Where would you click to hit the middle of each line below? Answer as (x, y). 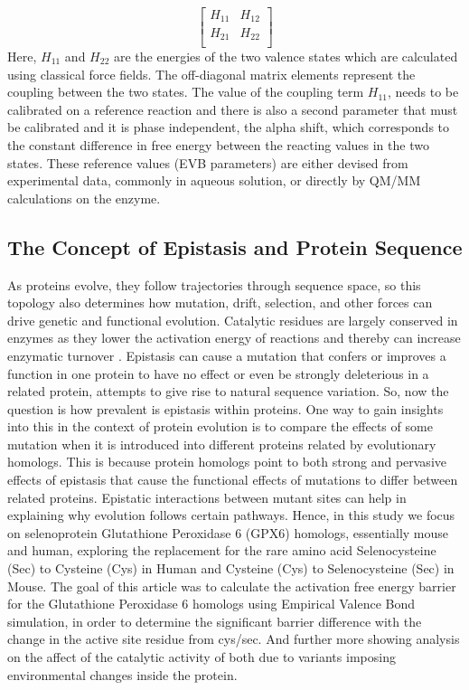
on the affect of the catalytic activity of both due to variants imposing (202, 657)
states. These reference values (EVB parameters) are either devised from (208, 162)
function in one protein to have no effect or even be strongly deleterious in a (218, 373)
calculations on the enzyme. (84, 198)
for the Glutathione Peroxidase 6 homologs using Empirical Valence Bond (211, 604)
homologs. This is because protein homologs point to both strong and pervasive (227, 462)
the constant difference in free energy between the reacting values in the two (218, 144)
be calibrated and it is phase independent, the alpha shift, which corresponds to (229, 127)
